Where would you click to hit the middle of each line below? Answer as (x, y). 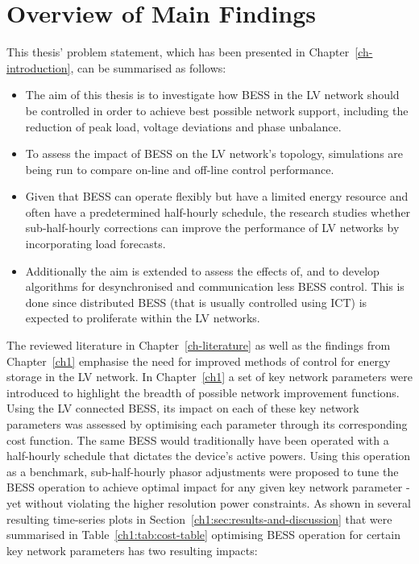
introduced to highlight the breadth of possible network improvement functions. (203, 392)
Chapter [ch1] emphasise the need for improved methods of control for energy (199, 361)
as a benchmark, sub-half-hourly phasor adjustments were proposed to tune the (203, 471)
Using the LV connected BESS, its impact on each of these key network (183, 408)
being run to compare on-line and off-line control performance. (180, 169)
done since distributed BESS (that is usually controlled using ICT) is (196, 302)
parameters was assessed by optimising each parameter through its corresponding (207, 424)
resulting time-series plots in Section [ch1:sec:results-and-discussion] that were (199, 518)
